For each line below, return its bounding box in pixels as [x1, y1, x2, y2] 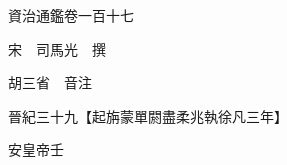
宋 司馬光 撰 [7, 38, 106, 59]
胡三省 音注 [7, 72, 92, 93]
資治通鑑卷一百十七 [7, 5, 134, 25]
